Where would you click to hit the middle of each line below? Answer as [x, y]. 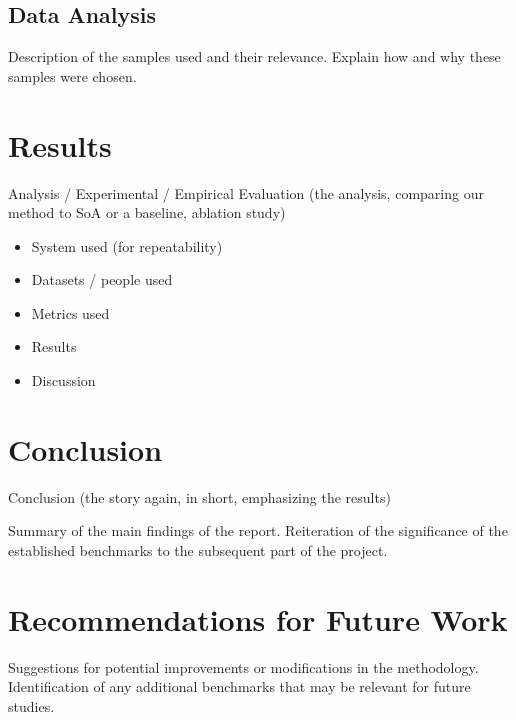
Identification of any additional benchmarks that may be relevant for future [239, 686]
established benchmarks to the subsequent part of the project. [198, 549]
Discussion [63, 380]
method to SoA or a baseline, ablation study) [147, 212]
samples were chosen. [72, 75]
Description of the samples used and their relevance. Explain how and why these [254, 56]
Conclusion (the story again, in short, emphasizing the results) [199, 496]
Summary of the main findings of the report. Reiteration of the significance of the [258, 530]
